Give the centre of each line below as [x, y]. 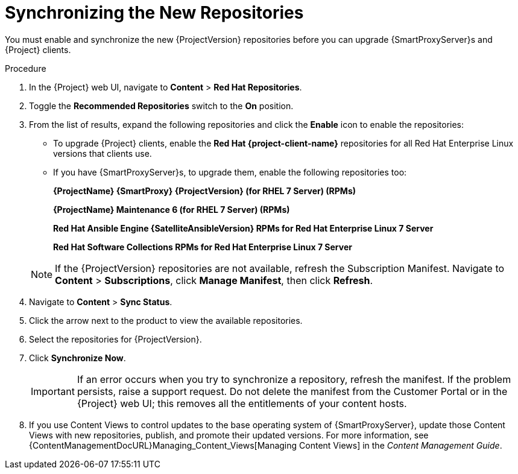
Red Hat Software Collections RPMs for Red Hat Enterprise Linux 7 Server [203, 247]
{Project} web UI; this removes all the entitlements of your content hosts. [242, 403]
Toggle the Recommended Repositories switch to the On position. [161, 106]
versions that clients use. [103, 153]
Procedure [26, 68]
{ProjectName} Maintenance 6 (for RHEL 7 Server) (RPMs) [172, 209]
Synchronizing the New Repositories [154, 13]
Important [53, 391]
